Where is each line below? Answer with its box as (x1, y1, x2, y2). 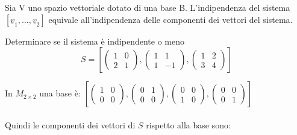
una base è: (39, 87, 81, 99)
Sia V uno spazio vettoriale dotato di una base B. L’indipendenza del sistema (5, 1, 290, 13)
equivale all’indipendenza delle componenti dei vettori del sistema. (48, 13, 293, 25)
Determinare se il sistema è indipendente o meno (5, 34, 184, 47)
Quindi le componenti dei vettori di (5, 118, 136, 131)
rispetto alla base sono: (146, 118, 231, 131)
